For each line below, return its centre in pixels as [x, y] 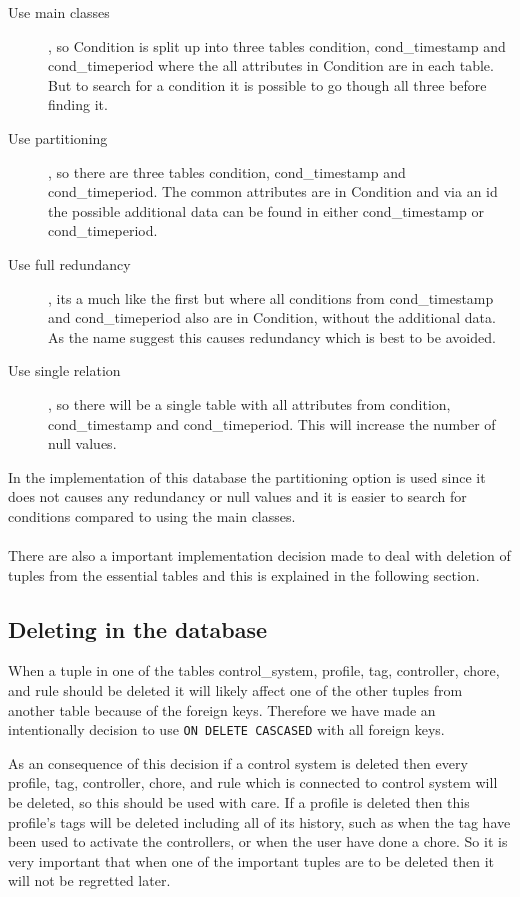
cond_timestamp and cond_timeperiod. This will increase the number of [272, 423]
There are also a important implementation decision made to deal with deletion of [259, 555]
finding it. [78, 104]
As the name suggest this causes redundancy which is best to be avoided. [272, 336]
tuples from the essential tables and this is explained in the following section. [244, 574]
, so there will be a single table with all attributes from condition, [249, 403]
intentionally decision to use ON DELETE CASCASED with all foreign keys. [226, 729]
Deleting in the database [138, 628]
